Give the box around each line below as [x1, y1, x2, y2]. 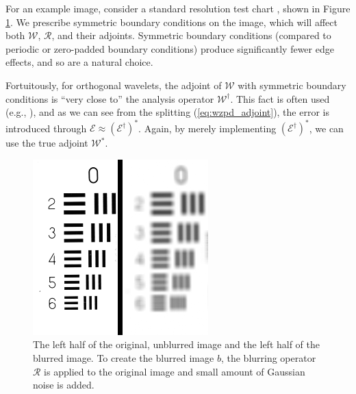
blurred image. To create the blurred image [33, 351, 214, 365]
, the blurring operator [220, 351, 316, 365]
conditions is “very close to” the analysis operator [5, 91, 214, 106]
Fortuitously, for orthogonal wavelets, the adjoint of [5, 77, 222, 92]
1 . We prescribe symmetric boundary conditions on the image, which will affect [5, 14, 338, 29]
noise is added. [33, 378, 94, 392]
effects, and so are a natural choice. [5, 55, 153, 69]
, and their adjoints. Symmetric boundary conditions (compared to [51, 28, 331, 42]
